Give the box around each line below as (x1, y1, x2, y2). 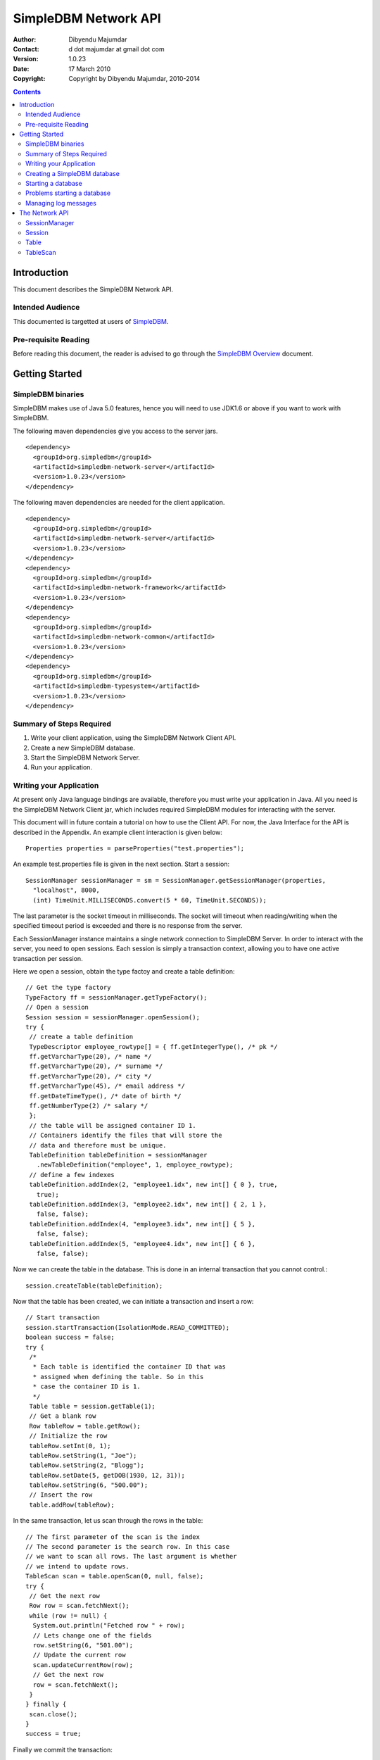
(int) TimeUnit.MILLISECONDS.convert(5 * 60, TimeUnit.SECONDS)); (32, 896, 267, 904)
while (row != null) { (29, 1611, 108, 1619)
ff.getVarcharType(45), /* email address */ (29, 1082, 186, 1090)
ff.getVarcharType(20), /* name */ (29, 1052, 152, 1061)
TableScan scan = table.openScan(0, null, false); (25, 1572, 204, 1580)
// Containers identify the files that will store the (29, 1131, 222, 1140)
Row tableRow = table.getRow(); (29, 1422, 141, 1430)
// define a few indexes (29, 1171, 115, 1178)
